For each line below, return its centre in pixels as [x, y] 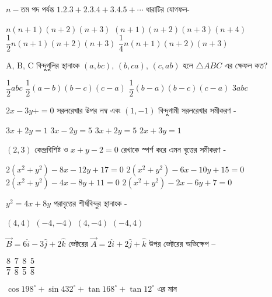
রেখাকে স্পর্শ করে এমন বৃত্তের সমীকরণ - [174, 149]
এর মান [167, 288]
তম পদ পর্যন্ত [37, 9]
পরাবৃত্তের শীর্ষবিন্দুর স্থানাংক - [90, 203]
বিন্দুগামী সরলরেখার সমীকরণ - [197, 110]
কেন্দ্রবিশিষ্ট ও [51, 149]
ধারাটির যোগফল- [168, 9]
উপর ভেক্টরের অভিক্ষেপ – [182, 244]
